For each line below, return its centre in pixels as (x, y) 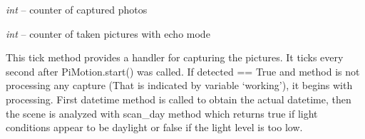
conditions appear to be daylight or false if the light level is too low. (154, 127)
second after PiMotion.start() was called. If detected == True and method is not (183, 71)
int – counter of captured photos (77, 9)
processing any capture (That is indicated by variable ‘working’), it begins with (179, 85)
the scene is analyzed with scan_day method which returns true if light (162, 113)
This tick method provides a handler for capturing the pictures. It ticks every (175, 57)
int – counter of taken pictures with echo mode (108, 33)
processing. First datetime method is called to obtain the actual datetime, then (179, 99)
